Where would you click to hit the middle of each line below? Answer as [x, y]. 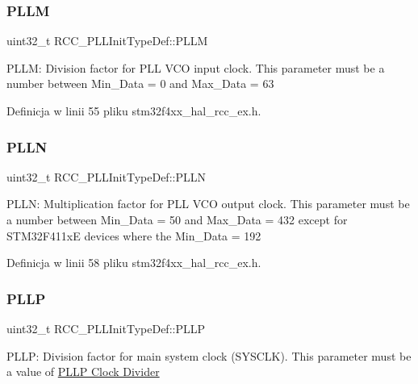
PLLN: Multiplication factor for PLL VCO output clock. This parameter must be [208, 204]
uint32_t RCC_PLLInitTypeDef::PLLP [106, 328]
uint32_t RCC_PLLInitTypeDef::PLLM [107, 41]
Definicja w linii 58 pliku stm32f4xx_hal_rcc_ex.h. [134, 263]
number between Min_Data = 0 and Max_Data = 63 [140, 83]
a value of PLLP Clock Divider [83, 371]
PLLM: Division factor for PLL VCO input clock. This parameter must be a [196, 67]
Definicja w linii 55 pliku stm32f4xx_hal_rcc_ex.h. [134, 111]
